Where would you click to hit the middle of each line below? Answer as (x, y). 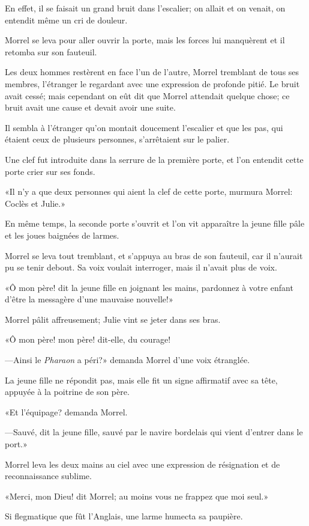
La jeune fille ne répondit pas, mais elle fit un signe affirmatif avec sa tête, (141, 380)
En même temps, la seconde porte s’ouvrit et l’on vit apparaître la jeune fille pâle (155, 223)
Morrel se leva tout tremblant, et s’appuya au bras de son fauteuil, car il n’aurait (154, 255)
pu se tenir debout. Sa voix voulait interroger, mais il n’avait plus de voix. (141, 267)
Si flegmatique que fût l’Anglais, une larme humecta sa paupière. (124, 516)
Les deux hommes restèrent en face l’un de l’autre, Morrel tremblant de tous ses (152, 72)
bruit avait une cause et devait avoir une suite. (90, 107)
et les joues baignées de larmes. (62, 235)
